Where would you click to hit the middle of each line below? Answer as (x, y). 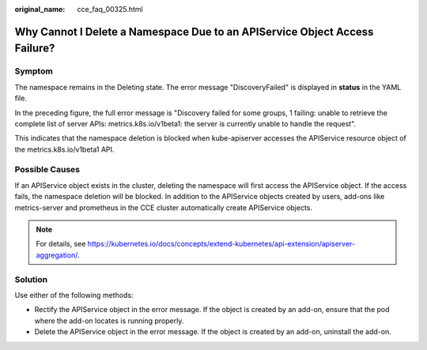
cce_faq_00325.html (110, 9)
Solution (31, 279)
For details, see (61, 244)
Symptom (34, 71)
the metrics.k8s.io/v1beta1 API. (64, 149)
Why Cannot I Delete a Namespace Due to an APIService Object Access (194, 32)
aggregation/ (57, 255)
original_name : (40, 9)
